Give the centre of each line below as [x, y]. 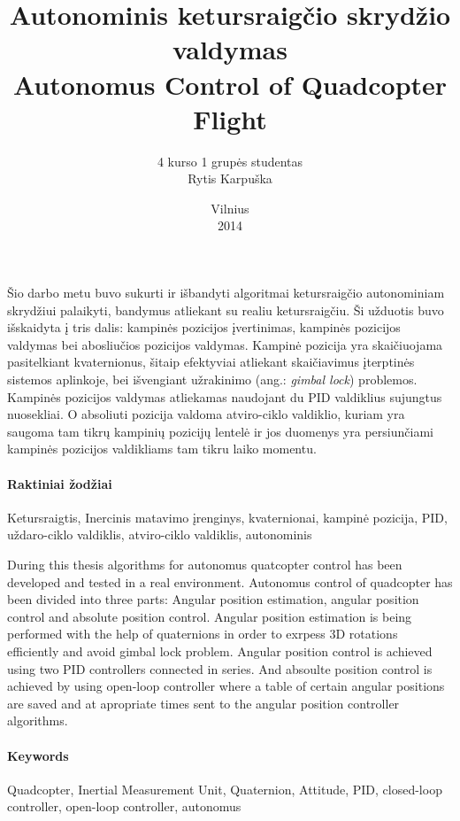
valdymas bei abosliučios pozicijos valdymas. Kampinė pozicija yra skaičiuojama [225, 344]
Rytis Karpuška [230, 178]
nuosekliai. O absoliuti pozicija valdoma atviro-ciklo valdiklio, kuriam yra [206, 414]
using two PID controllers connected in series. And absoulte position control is [220, 668]
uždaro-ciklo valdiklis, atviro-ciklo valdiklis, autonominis [160, 534]
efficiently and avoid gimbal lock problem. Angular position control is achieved [220, 651]
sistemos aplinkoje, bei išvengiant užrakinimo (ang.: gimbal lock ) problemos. [212, 380]
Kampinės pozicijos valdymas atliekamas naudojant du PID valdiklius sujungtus [225, 396]
